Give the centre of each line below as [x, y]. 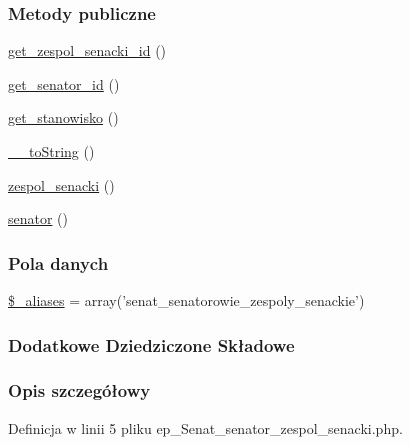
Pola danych [58, 262]
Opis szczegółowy [79, 390]
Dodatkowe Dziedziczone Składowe [151, 344]
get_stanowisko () [63, 117]
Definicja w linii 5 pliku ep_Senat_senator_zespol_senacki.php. [205, 427]
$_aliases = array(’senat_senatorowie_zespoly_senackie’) [186, 300]
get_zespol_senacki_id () [87, 50]
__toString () [51, 151]
